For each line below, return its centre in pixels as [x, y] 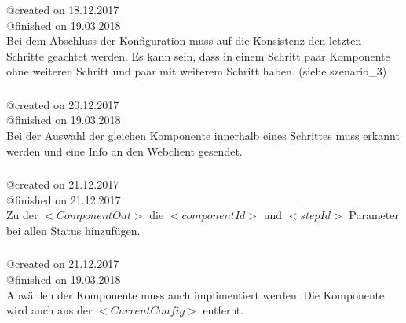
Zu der [22, 215]
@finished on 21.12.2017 [64, 199]
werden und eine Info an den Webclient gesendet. [124, 150]
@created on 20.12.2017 [63, 104]
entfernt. [223, 310]
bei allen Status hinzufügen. [73, 230]
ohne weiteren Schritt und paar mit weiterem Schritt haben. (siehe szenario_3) [197, 71]
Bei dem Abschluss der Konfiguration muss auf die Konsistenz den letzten [184, 40]
